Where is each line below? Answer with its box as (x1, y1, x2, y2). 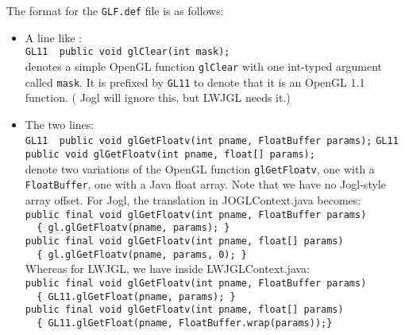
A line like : (25, 29, 82, 45)
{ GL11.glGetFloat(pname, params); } (37, 290, 236, 302)
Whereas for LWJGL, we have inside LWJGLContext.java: (25, 260, 310, 277)
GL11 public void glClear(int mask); (25, 46, 230, 58)
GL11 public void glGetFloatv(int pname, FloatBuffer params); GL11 (25, 135, 399, 147)
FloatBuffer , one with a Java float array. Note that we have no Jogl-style (25, 176, 386, 193)
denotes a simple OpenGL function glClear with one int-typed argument (25, 57, 383, 74)
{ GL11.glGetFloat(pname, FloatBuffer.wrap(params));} (37, 317, 333, 329)
